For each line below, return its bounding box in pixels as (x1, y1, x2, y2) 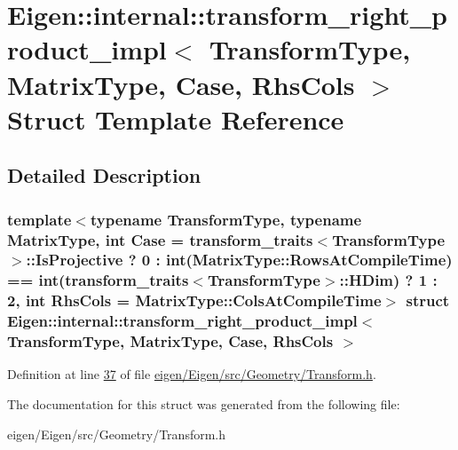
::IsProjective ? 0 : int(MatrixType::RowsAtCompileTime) (26, 249, 453, 271)
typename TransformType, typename (90, 208, 362, 230)
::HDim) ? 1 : (339, 269, 438, 291)
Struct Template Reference (7, 100, 344, 137)
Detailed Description (7, 162, 201, 189)
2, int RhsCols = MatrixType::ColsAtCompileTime (7, 289, 382, 312)
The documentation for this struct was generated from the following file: (7, 395, 400, 414)
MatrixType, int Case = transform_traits (7, 228, 313, 250)
